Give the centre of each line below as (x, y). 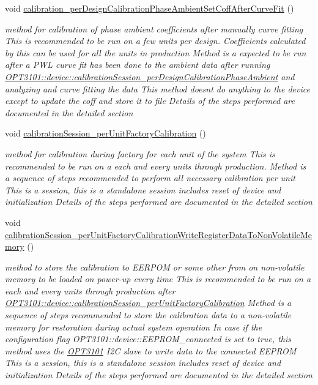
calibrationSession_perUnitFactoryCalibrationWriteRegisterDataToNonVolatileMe (159, 234)
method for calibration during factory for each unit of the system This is (140, 153)
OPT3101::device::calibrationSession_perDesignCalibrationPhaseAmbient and (150, 76)
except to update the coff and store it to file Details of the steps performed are (150, 101)
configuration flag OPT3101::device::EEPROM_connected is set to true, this (148, 339)
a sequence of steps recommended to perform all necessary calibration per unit (150, 178)
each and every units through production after (90, 290)
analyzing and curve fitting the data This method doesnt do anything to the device (157, 88)
